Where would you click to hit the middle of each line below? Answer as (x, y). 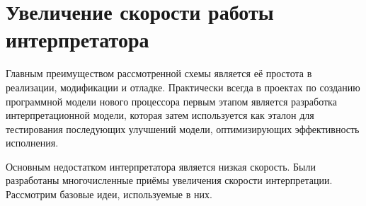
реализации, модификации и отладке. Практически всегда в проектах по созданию (183, 87)
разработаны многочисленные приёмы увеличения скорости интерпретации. (169, 180)
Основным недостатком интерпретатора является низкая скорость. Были (161, 166)
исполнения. (32, 143)
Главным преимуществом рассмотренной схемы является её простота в (159, 73)
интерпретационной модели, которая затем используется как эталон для (160, 115)
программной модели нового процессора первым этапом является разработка (171, 101)
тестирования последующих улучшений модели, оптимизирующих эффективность (183, 128)
